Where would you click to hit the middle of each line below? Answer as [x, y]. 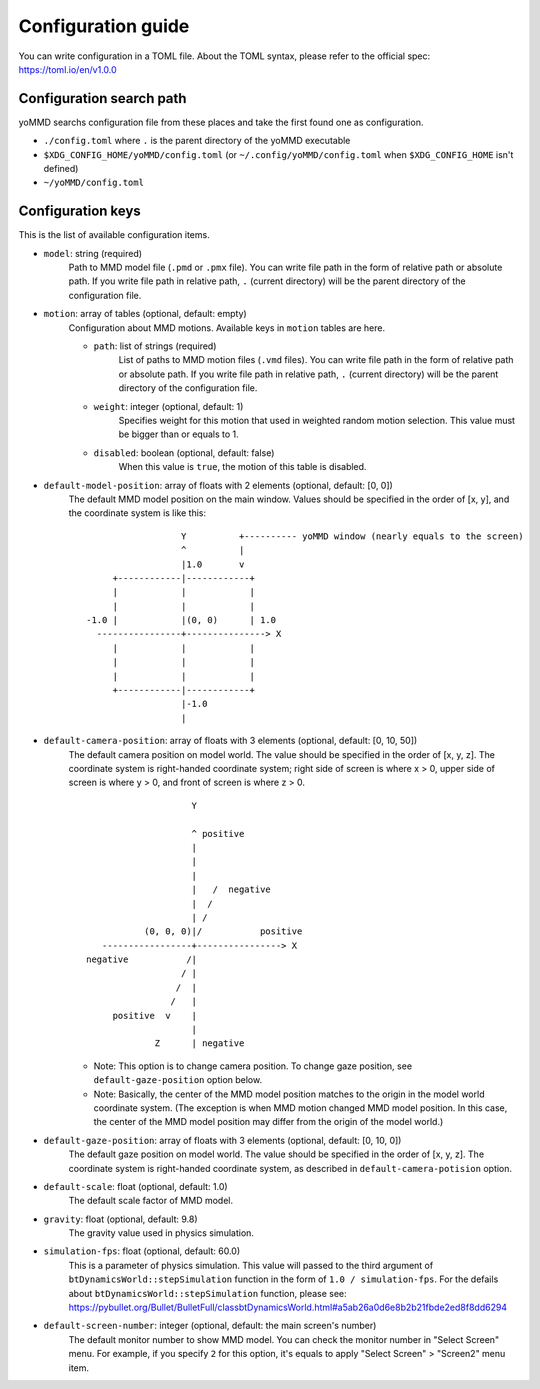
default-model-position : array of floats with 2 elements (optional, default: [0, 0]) [218, 485]
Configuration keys [80, 211]
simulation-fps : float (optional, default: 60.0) [142, 1251]
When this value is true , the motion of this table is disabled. [242, 467]
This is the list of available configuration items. [114, 235]
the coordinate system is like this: [137, 513]
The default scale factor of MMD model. [151, 1201]
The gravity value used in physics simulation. [161, 1233]
